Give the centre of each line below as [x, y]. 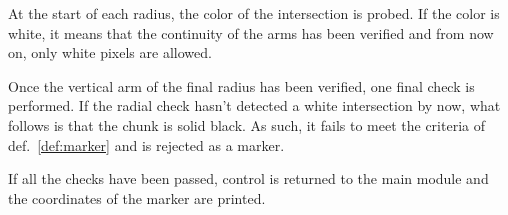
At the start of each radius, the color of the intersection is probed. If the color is [254, 13]
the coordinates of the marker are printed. [137, 197]
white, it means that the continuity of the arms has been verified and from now [251, 32]
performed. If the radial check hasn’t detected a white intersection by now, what [254, 105]
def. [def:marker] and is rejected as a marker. [146, 144]
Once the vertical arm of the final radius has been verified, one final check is [241, 85]
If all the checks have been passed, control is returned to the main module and [248, 178]
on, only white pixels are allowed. [110, 52]
